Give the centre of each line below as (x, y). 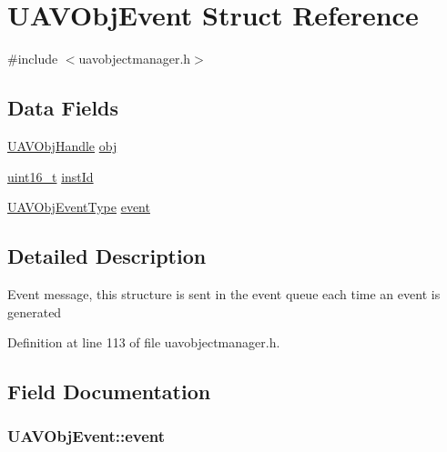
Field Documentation (109, 392)
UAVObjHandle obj (62, 145)
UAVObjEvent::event (86, 436)
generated (35, 311)
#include (33, 59)
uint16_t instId (51, 176)
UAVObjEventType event (79, 207)
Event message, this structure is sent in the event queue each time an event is (224, 293)
